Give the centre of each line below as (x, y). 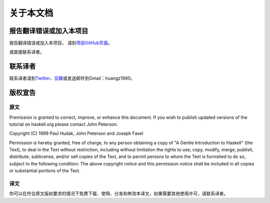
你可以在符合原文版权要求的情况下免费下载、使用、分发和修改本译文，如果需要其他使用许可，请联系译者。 (119, 193)
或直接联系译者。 (27, 52)
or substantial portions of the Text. (45, 171)
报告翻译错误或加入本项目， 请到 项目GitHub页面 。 (61, 43)
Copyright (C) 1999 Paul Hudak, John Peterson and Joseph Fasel (76, 133)
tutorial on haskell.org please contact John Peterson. (64, 124)
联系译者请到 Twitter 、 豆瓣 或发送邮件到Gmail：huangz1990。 (72, 78)
